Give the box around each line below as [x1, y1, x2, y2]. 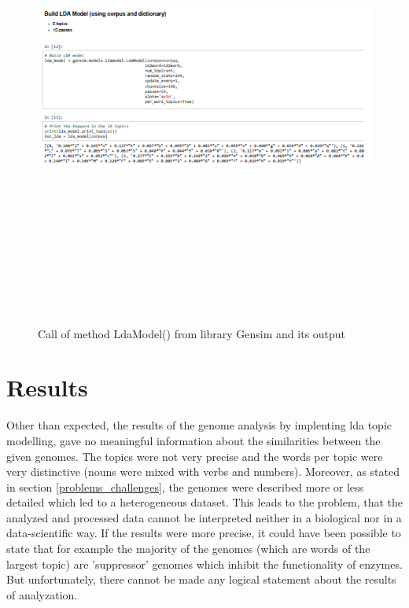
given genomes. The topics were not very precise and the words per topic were [6, 448, 383, 464]
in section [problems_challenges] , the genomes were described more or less [6, 478, 364, 495]
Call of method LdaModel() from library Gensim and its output [38, 325, 346, 341]
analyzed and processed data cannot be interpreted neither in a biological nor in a [6, 509, 402, 525]
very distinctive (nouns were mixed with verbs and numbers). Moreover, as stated [6, 463, 400, 480]
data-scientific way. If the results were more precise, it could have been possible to [6, 525, 401, 541]
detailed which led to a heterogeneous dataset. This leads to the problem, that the [6, 494, 403, 510]
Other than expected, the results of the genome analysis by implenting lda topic [6, 417, 392, 433]
